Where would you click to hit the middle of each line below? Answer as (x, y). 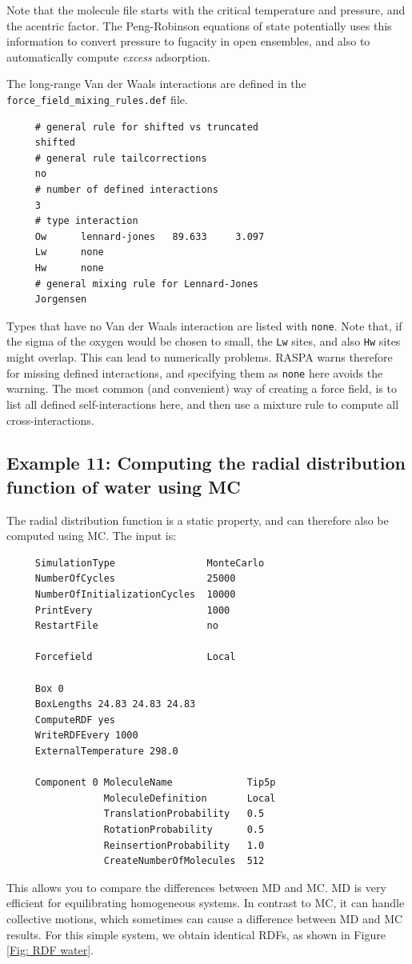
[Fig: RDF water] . (50, 950)
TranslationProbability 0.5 (184, 814)
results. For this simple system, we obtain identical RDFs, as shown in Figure (196, 934)
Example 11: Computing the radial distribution (206, 463)
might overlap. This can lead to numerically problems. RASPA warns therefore (200, 357)
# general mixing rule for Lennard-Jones (146, 284)
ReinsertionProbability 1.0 (184, 845)
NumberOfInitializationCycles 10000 (135, 595)
